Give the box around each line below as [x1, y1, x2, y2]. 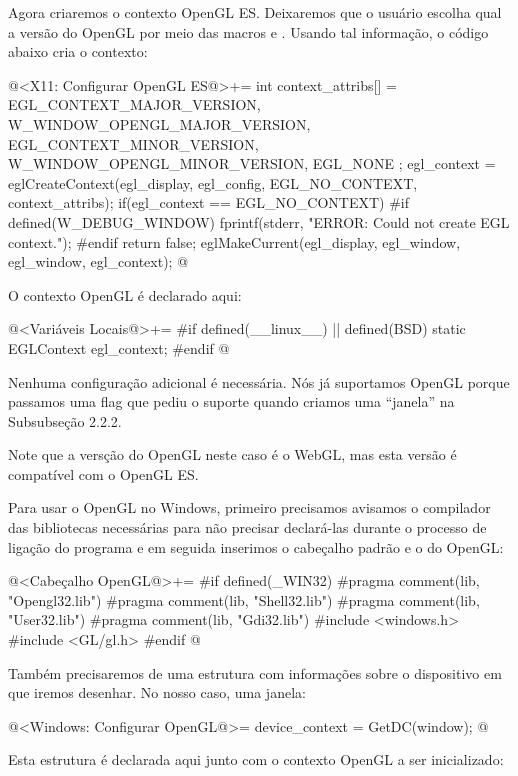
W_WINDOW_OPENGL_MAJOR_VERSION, [8, 113, 311, 134]
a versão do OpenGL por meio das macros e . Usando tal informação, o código [8, 21, 489, 42]
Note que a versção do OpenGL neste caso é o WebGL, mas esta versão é [8, 444, 457, 465]
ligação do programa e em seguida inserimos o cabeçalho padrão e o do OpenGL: [8, 536, 504, 557]
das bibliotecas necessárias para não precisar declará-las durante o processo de [8, 517, 487, 538]
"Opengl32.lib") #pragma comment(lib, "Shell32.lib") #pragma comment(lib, [8, 589, 480, 610]
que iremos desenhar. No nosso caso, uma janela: [8, 682, 306, 703]
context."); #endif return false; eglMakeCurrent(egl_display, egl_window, [8, 231, 461, 252]
